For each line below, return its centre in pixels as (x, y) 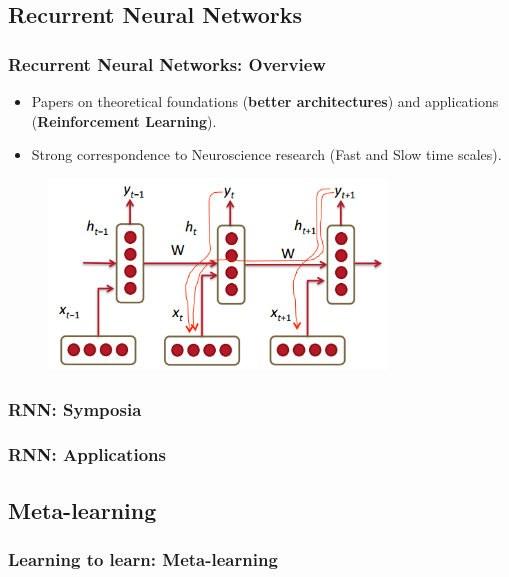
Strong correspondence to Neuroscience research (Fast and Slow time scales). (266, 154)
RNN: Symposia (75, 408)
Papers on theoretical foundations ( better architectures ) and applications (265, 101)
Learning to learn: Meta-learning (143, 559)
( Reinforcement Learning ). (124, 120)
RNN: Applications (87, 454)
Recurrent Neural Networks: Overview (167, 63)
